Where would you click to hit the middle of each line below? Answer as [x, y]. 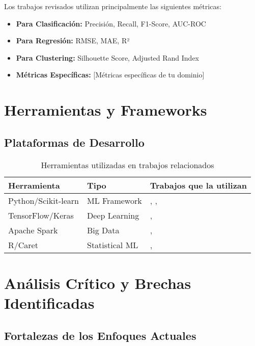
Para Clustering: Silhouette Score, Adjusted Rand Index [107, 57]
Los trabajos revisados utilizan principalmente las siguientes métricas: [113, 6]
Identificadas [49, 302]
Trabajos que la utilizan [199, 185]
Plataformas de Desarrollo [74, 142]
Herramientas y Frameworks [106, 110]
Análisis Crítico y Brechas [98, 283]
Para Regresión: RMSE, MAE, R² [73, 41]
